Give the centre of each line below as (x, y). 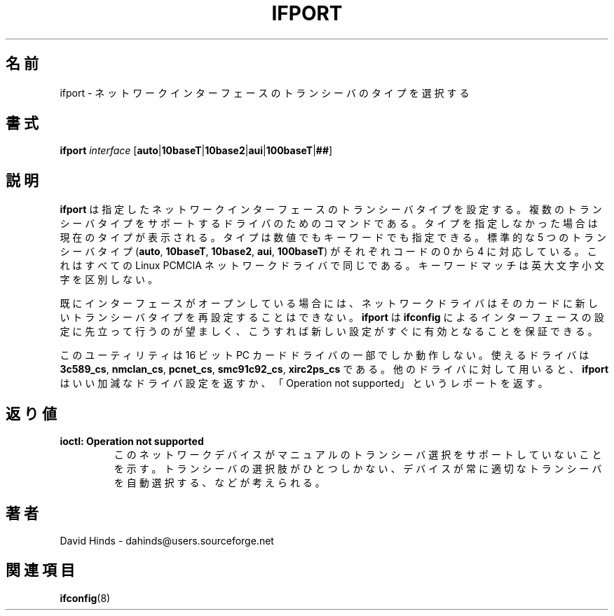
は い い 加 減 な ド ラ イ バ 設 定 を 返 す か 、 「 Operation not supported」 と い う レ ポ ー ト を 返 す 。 (304, 383)
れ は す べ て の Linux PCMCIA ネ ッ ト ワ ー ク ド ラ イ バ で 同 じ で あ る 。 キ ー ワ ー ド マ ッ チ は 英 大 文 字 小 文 (332, 266)
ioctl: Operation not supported (132, 442)
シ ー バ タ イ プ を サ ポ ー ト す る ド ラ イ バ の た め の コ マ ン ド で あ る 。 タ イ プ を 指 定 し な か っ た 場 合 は (329, 224)
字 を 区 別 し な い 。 (109, 280)
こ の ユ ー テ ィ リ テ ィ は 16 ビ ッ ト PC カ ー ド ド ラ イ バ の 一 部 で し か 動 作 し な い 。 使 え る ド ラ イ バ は (325, 355)
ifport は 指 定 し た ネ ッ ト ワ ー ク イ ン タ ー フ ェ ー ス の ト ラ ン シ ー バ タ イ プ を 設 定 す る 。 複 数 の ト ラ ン (331, 210)
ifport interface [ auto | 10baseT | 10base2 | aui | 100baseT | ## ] (196, 151)
